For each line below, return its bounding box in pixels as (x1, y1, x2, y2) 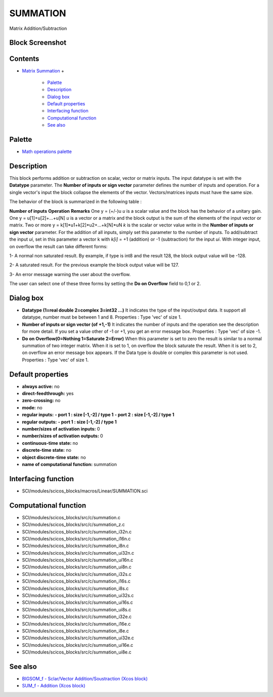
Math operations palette (22, 148, 72, 154)
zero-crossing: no (22, 398, 61, 404)
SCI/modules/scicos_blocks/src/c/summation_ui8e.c (22, 649, 131, 655)
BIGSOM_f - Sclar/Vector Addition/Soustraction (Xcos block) (22, 676, 148, 682)
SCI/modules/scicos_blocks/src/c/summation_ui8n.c (22, 564, 131, 570)
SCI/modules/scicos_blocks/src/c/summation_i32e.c (22, 613, 132, 620)
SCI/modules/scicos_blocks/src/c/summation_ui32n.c (22, 550, 134, 556)
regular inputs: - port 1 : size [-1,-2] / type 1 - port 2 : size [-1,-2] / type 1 (22, 412, 174, 418)
